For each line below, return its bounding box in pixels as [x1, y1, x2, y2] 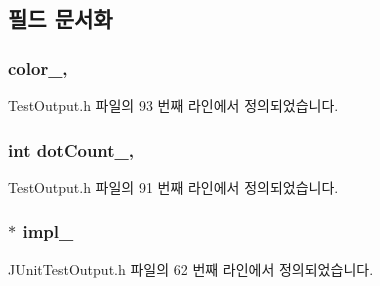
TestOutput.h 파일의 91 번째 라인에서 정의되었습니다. [8, 176, 339, 197]
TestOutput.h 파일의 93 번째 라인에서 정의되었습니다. [8, 95, 339, 115]
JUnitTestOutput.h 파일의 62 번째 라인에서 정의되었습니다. [8, 258, 374, 279]
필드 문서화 [8, 3, 113, 34]
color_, [8, 55, 68, 80]
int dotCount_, [8, 137, 135, 162]
